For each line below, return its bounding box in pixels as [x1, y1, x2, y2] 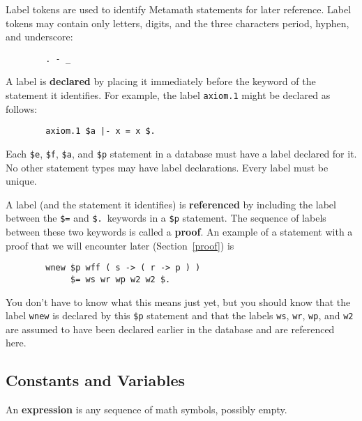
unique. [6, 174, 37, 188]
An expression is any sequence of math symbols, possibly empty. [6, 402, 287, 417]
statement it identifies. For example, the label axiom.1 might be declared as [6, 88, 331, 102]
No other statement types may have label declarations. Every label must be [6, 160, 329, 174]
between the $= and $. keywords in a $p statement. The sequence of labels [6, 210, 326, 225]
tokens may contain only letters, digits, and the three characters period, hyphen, [6, 15, 349, 30]
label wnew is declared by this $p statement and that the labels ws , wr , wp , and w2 [6, 308, 354, 323]
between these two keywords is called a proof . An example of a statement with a [6, 224, 353, 239]
